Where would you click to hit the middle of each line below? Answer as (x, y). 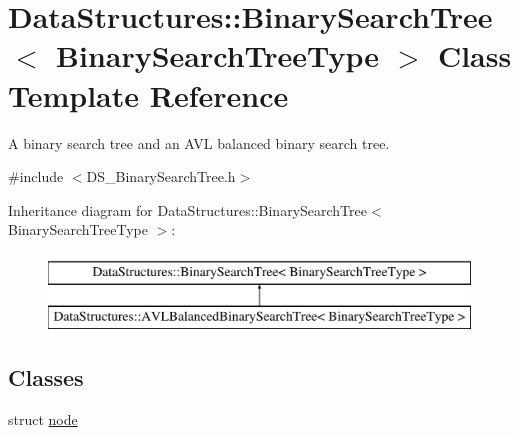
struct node (43, 419)
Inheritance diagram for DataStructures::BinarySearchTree (187, 209)
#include (36, 176)
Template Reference (148, 94)
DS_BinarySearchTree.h (161, 176)
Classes (46, 377)
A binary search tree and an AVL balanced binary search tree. (199, 142)
